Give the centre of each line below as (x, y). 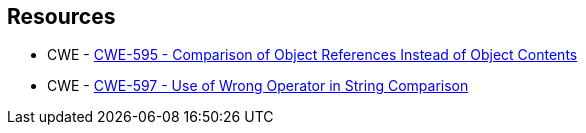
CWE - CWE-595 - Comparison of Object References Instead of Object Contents (312, 55)
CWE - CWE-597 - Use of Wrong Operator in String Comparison (258, 86)
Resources (61, 16)
